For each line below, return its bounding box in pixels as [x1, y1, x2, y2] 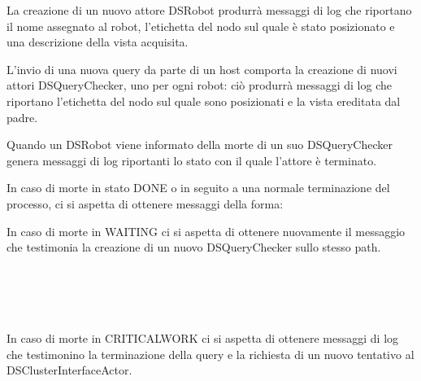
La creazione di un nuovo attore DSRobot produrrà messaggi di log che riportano [7, 2, 412, 18]
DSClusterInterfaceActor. [7, 361, 132, 379]
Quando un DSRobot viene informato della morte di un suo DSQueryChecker [7, 136, 393, 153]
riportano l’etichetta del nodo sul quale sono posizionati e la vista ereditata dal [7, 92, 401, 109]
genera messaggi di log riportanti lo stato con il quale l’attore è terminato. [7, 151, 377, 169]
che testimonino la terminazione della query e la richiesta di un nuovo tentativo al [7, 345, 414, 362]
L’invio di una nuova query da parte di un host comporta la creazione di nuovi [7, 60, 397, 77]
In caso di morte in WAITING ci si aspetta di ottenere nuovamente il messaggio [7, 222, 406, 239]
